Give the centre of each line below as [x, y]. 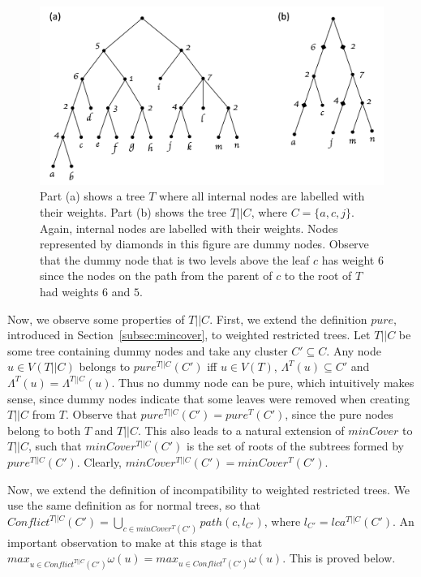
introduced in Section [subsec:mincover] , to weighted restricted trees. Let [189, 335]
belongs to [105, 366]
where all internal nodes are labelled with [262, 196]
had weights [69, 292]
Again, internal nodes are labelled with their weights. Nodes [189, 228]
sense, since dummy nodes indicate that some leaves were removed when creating [208, 398]
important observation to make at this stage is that [135, 542]
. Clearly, [99, 461]
